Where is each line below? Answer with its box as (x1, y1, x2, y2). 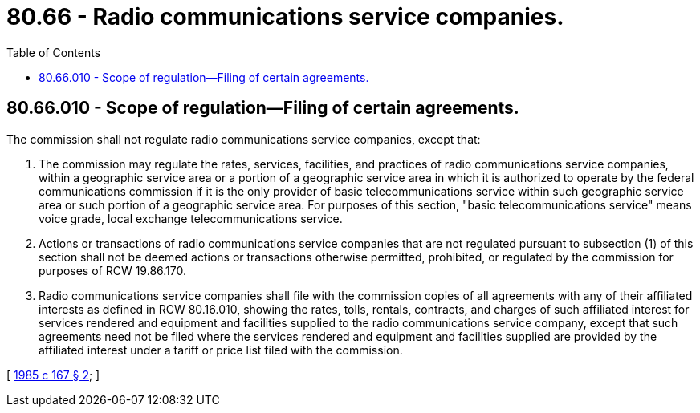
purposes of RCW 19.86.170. (39, 263, 187, 277)
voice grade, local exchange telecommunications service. (39, 211, 343, 225)
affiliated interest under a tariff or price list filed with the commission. (39, 342, 403, 357)
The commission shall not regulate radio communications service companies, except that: (6, 132, 481, 146)
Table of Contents (6, 45, 101, 59)
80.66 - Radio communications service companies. (6, 3, 564, 30)
